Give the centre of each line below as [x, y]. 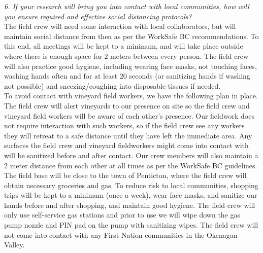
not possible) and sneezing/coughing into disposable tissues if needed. [112, 85]
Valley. [14, 245]
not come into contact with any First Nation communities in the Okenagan [121, 234]
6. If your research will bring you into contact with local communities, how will [127, 6]
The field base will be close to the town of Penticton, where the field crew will [125, 175]
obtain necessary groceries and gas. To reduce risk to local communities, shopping [131, 185]
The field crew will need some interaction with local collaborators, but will [120, 26]
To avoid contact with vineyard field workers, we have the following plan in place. [131, 96]
